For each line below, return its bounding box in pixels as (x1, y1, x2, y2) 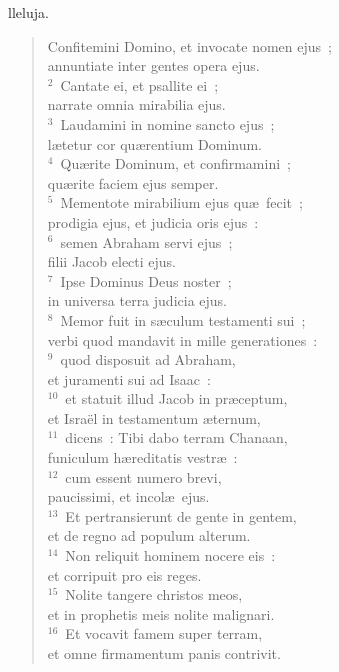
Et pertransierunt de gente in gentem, (65, 505, 297, 526)
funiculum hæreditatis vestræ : (47, 447, 238, 468)
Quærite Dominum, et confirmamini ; (60, 153, 291, 174)
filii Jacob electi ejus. (47, 251, 177, 272)
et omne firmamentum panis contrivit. (47, 643, 281, 663)
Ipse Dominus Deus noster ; (60, 270, 232, 291)
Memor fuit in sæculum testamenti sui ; (60, 309, 306, 330)
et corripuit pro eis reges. (47, 564, 202, 585)
